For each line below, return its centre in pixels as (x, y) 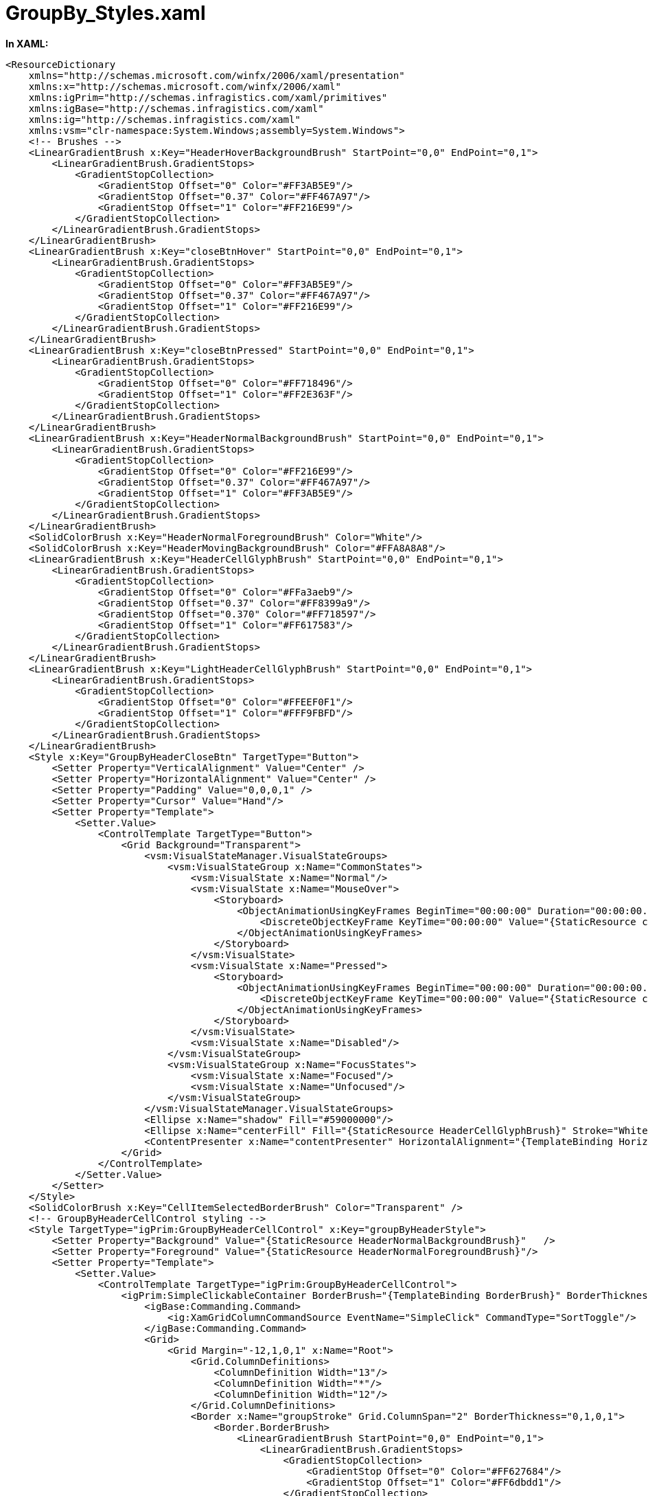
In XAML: (27, 43)
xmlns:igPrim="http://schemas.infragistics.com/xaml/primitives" (208, 97)
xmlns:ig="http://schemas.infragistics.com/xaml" (164, 119)
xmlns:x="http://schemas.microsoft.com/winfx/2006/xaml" (185, 86)
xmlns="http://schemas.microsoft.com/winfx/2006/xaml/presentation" (217, 75)
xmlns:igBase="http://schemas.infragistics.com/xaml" (176, 108)
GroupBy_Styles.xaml (106, 13)
